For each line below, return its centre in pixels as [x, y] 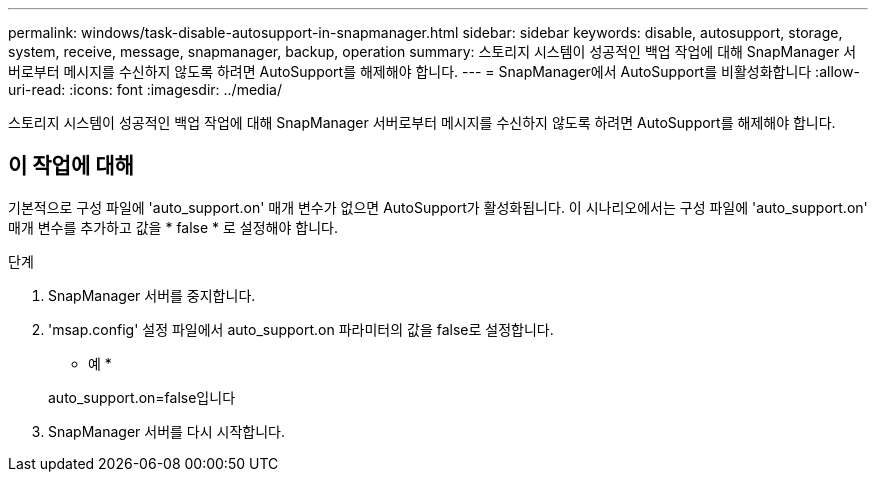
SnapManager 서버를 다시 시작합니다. [166, 431]
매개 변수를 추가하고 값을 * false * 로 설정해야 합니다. [173, 227]
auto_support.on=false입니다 [142, 397]
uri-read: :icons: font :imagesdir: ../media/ [145, 89]
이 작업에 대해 [71, 166]
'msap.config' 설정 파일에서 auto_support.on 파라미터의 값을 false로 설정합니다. [301, 329]
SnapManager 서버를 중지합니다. [152, 295]
